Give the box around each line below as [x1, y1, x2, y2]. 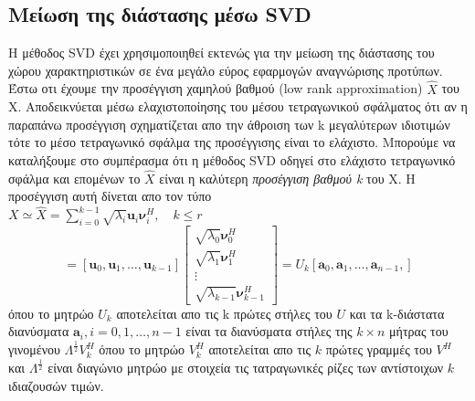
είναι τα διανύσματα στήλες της [185, 322, 353, 341]
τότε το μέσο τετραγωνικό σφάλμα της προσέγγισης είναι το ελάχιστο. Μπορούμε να [8, 132, 456, 152]
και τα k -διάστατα [349, 303, 445, 322]
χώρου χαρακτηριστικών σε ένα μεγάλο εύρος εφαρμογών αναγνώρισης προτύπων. [8, 60, 443, 79]
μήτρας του [389, 322, 449, 341]
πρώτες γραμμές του [325, 340, 432, 359]
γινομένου [8, 340, 60, 359]
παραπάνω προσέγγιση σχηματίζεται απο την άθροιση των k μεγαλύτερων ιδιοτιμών [8, 114, 450, 133]
